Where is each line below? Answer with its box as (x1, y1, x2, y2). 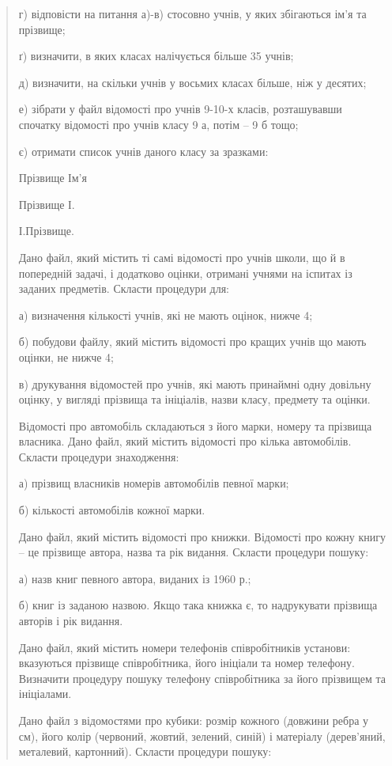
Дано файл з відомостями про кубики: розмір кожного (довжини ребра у (18, 712, 369, 728)
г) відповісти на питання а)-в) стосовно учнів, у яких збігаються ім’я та (18, 6, 367, 21)
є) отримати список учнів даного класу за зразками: (18, 142, 269, 159)
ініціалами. (18, 685, 72, 702)
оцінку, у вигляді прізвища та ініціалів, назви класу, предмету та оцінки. (18, 391, 371, 408)
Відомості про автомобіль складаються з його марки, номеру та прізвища (18, 417, 372, 434)
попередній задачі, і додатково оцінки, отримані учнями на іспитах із (18, 264, 352, 281)
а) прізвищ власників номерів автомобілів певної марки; (18, 475, 289, 491)
